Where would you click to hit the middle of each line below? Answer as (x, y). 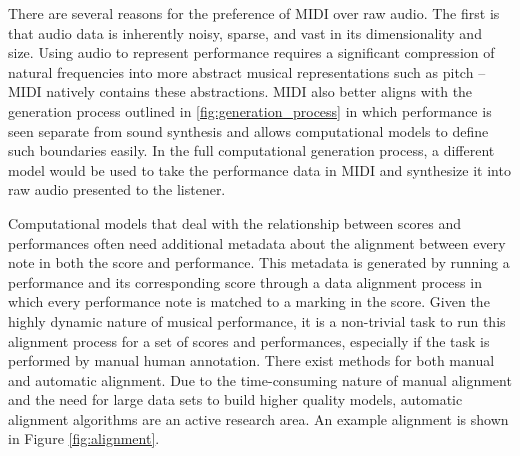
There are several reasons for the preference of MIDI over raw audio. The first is (254, 13)
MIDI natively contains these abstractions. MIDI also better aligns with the (240, 91)
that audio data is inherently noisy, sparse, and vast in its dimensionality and (245, 32)
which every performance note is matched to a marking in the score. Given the (249, 301)
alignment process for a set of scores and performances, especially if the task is (249, 340)
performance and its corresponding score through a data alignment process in (245, 281)
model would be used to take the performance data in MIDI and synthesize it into (259, 169)
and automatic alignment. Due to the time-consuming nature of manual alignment (260, 379)
